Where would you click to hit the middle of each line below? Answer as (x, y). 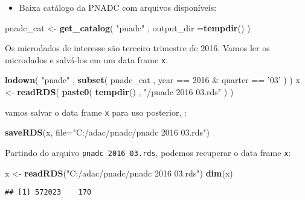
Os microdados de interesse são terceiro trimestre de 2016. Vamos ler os (137, 48)
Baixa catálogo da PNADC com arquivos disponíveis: (118, 7)
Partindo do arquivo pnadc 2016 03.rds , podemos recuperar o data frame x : (148, 152)
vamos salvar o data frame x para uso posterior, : (96, 112)
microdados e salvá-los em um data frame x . (86, 59)
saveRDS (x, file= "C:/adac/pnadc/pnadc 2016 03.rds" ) (107, 132)
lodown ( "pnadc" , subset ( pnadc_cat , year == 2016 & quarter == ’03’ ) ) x (152, 80)
